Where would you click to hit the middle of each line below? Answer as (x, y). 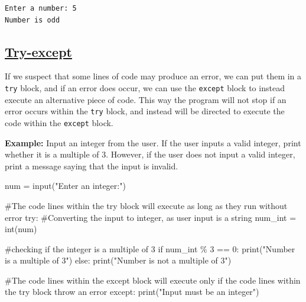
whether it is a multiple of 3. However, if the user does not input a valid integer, (150, 154)
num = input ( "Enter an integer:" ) (65, 186)
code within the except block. (59, 122)
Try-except (38, 51)
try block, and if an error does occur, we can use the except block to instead (145, 87)
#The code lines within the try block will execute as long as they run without (146, 205)
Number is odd (32, 20)
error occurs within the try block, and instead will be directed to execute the (145, 111)
